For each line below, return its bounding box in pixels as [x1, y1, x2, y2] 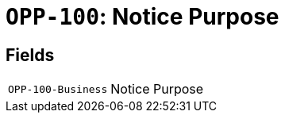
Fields [6, 44, 55, 65]
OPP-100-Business [8, 83, 108, 95]
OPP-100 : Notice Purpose [6, 3, 279, 30]
